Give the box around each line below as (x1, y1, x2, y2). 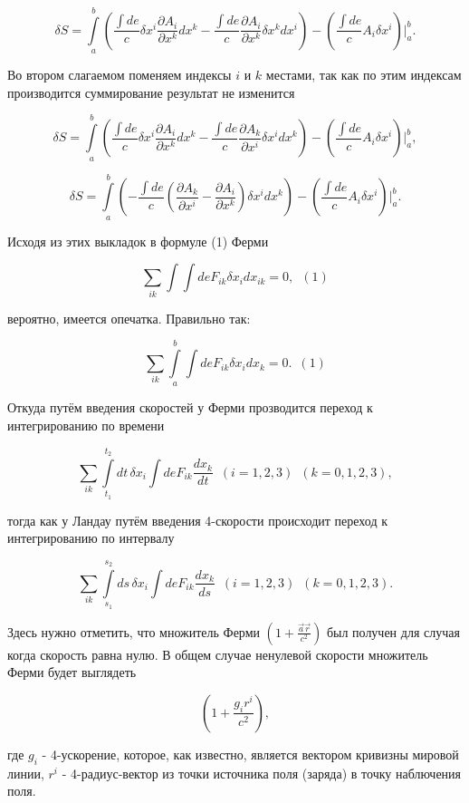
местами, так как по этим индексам (265, 65, 462, 84)
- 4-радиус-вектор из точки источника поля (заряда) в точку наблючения (62, 763, 462, 782)
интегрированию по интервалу (7, 528, 175, 547)
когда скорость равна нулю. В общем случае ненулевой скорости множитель (7, 644, 428, 663)
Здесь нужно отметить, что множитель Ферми (7, 622, 261, 641)
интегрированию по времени (7, 416, 165, 435)
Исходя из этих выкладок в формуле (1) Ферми (7, 231, 269, 250)
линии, (7, 763, 44, 782)
